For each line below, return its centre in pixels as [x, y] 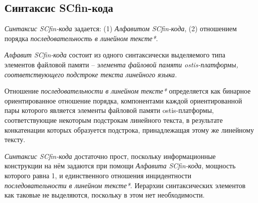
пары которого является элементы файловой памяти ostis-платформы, [109, 110]
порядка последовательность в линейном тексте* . [81, 38]
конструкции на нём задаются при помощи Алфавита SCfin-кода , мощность [120, 166]
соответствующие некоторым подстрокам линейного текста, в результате [114, 120]
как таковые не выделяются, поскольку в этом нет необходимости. [105, 195]
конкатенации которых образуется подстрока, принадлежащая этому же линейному [129, 129]
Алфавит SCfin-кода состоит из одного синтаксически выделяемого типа [115, 55]
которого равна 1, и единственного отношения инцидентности [98, 175]
